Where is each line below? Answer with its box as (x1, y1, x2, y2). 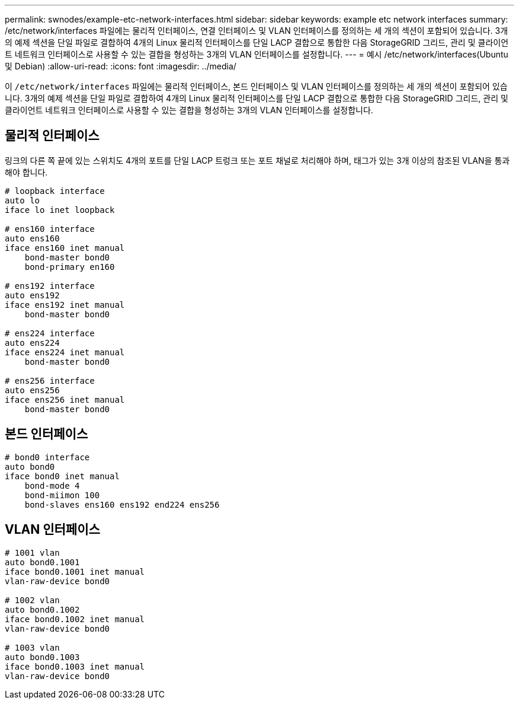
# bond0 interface (5, 452, 90, 462)
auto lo (5, 195, 40, 205)
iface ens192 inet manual (5, 300, 125, 310)
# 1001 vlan (5, 547, 60, 558)
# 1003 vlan (5, 642, 60, 652)
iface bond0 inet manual (5, 471, 120, 481)
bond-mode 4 (24, 480, 80, 490)
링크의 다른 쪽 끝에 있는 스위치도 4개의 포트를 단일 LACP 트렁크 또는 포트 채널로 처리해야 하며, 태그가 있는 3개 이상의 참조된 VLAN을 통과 (5, 155, 510, 165)
